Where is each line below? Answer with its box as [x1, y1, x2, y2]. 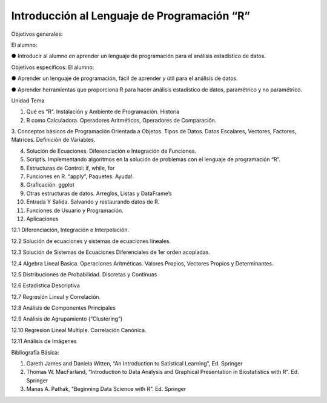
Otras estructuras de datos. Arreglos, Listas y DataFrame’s [26, 190, 172, 197]
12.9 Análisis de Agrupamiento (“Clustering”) [11, 315, 123, 322]
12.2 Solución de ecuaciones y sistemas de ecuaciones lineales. [11, 237, 171, 245]
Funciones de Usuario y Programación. [26, 207, 124, 214]
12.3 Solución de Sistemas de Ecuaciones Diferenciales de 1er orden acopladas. [11, 248, 210, 256]
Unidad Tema [11, 97, 45, 104]
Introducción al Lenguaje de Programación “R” [11, 9, 251, 22]
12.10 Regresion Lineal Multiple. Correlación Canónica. [11, 326, 147, 333]
